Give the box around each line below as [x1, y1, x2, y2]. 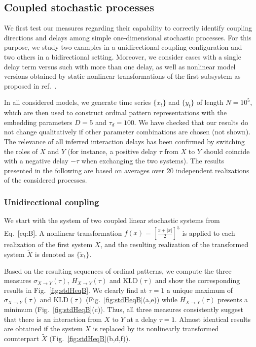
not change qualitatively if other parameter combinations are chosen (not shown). [4, 126, 251, 137]
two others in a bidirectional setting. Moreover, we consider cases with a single [4, 51, 241, 62]
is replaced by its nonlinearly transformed [93, 323, 219, 334]
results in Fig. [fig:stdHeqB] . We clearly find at [4, 284, 146, 295]
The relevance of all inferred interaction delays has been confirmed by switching [4, 136, 245, 146]
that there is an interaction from [4, 314, 102, 324]
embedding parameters [4, 117, 73, 127]
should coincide [203, 146, 250, 156]
